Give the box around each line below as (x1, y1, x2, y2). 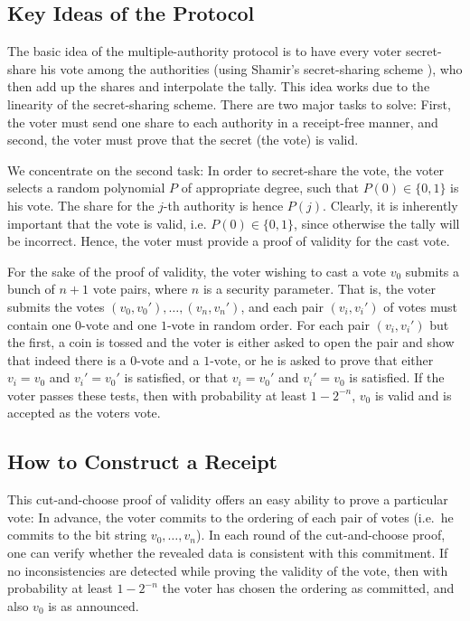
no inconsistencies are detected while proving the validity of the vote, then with (7, 560, 448, 579)
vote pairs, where (92, 279, 188, 298)
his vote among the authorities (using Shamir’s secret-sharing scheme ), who (40, 59, 463, 78)
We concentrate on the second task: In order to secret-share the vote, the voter (7, 160, 445, 179)
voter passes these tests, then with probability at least (7, 385, 307, 404)
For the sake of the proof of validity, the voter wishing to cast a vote (7, 261, 386, 280)
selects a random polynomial (7, 178, 165, 197)
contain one (7, 315, 71, 334)
